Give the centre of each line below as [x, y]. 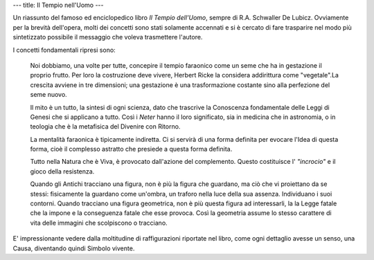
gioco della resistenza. [62, 171]
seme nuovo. [48, 95]
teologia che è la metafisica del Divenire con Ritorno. [105, 127]
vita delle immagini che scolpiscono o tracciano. [99, 223]
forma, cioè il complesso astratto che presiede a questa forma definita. [131, 149]
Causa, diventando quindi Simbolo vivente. [74, 248]
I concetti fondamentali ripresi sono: [64, 50]
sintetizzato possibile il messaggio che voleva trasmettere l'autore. [108, 37]
